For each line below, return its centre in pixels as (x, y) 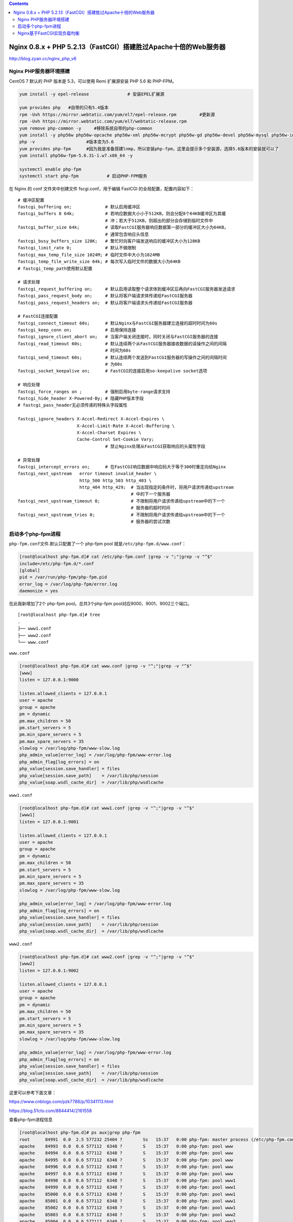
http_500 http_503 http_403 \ (115, 480)
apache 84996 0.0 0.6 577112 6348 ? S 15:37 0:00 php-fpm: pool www (126, 1167)
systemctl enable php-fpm (50, 169)
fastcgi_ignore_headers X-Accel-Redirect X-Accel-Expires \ (91, 419)
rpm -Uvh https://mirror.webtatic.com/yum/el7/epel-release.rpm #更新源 (117, 114)
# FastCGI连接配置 (38, 316)
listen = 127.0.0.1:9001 (49, 822)
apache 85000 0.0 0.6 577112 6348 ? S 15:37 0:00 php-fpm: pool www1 (127, 1194)
